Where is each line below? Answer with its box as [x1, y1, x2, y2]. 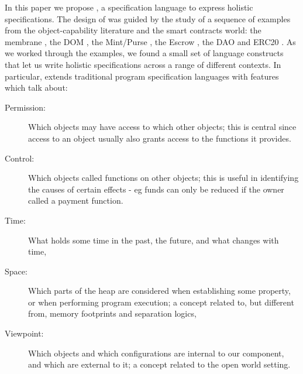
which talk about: [5, 81, 68, 94]
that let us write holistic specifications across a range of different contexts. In [5, 58, 281, 70]
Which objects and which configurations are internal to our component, [28, 346, 284, 359]
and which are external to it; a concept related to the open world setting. [28, 358, 291, 370]
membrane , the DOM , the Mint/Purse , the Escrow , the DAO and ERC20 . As [5, 35, 296, 47]
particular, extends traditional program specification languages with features [5, 70, 279, 82]
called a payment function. [28, 194, 123, 207]
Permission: [5, 101, 46, 113]
